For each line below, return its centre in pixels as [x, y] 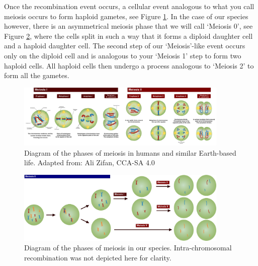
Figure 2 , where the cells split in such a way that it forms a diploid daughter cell [128, 36]
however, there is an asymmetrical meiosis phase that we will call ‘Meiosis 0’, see [128, 26]
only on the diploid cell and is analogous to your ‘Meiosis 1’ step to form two [123, 55]
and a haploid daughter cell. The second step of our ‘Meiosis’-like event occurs [125, 46]
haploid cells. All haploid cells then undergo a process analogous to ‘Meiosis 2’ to [129, 65]
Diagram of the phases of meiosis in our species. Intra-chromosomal [128, 248]
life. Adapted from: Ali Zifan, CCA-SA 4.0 [90, 162]
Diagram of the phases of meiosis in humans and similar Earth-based [130, 152]
